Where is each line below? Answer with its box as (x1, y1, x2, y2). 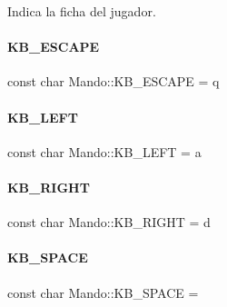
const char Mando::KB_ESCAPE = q (7, 72, 220, 91)
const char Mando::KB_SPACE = (7, 282, 199, 302)
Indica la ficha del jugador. (7, 2, 156, 20)
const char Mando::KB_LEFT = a (7, 142, 202, 161)
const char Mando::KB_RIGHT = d (7, 213, 211, 232)
